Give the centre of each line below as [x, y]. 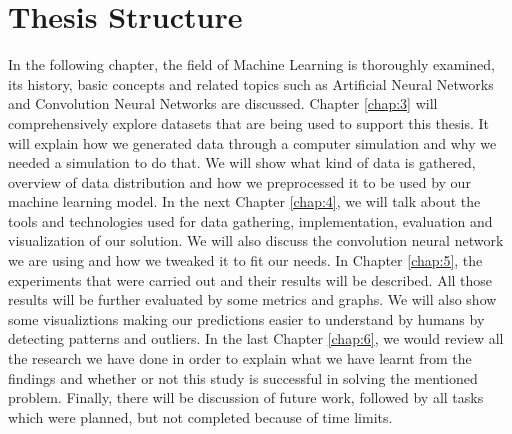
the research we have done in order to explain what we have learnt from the [240, 358]
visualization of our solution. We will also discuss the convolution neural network [256, 240]
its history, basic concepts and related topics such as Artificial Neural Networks [251, 83]
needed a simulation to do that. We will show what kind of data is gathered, [242, 162]
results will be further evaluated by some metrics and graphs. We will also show [252, 299]
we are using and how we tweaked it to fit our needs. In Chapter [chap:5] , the [245, 260]
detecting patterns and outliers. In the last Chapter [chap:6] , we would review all [256, 338]
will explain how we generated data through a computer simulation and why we [252, 142]
